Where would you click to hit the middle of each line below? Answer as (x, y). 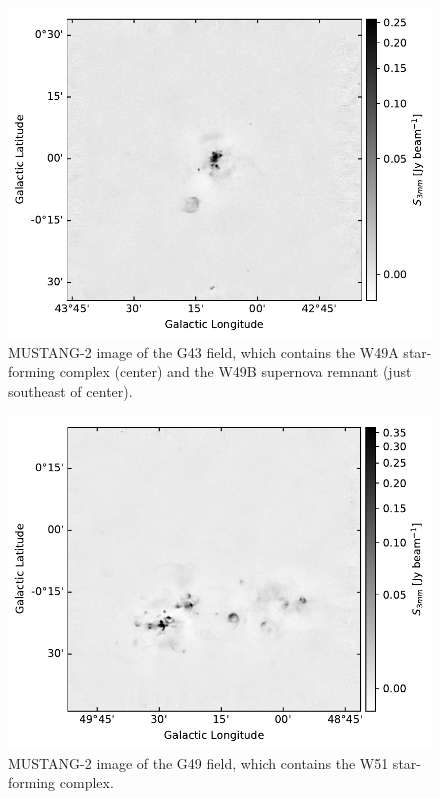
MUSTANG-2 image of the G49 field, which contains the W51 (198, 762)
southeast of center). (70, 390)
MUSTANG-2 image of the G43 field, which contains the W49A (203, 351)
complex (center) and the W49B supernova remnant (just (235, 371)
